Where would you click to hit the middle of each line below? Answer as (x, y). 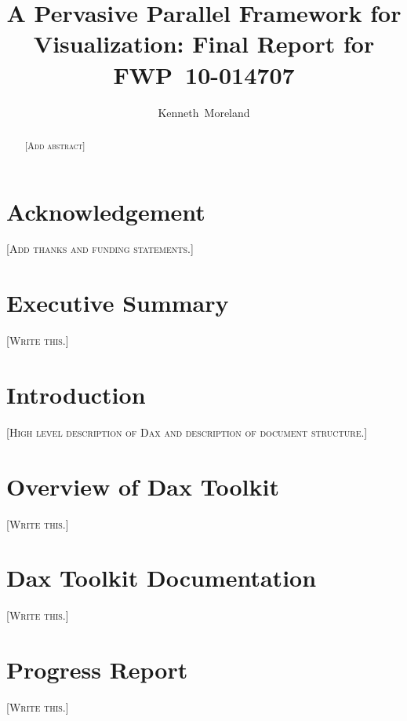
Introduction (76, 394)
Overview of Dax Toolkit (143, 486)
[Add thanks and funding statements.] (100, 249)
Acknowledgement (106, 211)
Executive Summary (118, 303)
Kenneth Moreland (204, 112)
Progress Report (97, 670)
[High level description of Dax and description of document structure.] (187, 432)
